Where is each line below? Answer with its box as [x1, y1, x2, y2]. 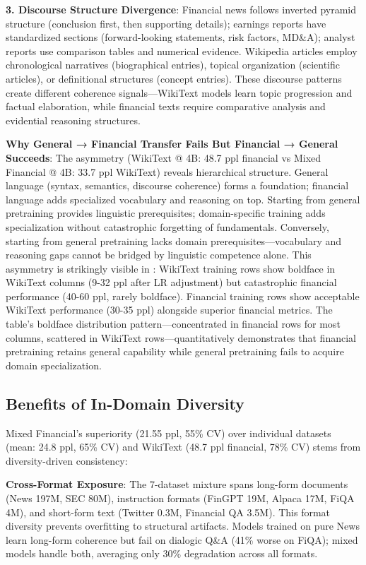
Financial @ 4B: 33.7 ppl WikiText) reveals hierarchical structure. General [6, 164, 329, 179]
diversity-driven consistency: [6, 453, 128, 468]
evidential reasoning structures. [6, 112, 141, 127]
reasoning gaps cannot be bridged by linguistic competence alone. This [6, 247, 312, 262]
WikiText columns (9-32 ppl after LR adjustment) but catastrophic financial [6, 275, 337, 290]
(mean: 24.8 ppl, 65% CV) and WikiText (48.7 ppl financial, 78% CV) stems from [6, 439, 361, 454]
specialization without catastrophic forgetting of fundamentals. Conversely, [6, 219, 329, 234]
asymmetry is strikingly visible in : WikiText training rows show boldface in [6, 261, 336, 275]
